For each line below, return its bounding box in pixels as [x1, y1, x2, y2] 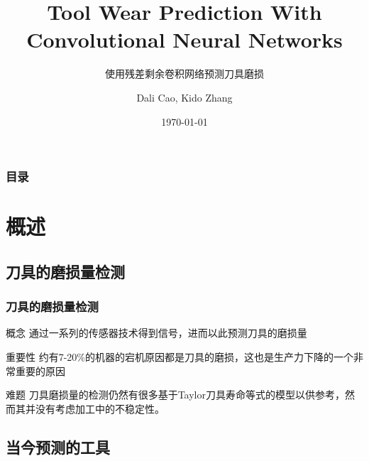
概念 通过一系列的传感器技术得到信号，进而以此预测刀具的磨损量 [6, 325, 307, 340]
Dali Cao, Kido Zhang [136, 90, 233, 104]
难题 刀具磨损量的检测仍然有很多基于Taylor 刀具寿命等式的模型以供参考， [6, 387, 345, 402]
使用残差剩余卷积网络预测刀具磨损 [105, 66, 264, 81]
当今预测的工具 [6, 435, 110, 457]
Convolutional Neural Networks [26, 25, 343, 54]
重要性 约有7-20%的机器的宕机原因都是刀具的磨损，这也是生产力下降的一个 [6, 349, 353, 364]
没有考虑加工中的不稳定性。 [35, 401, 165, 416]
